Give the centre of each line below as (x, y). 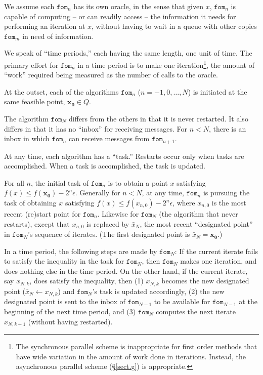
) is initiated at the (217, 91)
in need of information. (58, 36)
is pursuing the (226, 193)
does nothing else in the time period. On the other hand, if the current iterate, (126, 270)
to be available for (182, 301)
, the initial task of (60, 182)
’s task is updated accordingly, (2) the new (158, 291)
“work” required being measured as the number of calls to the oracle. (111, 75)
